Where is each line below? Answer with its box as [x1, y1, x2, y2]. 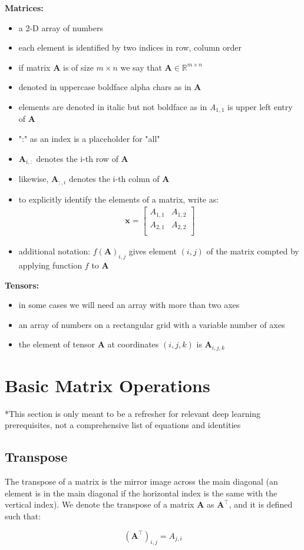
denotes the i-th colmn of [68, 173, 160, 185]
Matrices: [5, 2, 44, 14]
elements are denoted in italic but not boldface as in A [18, 100, 216, 112]
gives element [128, 245, 177, 257]
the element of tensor [18, 338, 95, 350]
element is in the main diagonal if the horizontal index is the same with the [5, 486, 277, 499]
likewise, [18, 173, 49, 185]
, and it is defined [229, 498, 293, 511]
